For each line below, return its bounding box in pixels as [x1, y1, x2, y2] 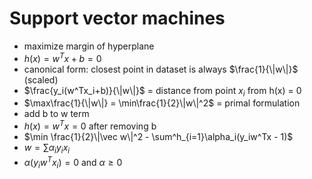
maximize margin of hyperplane [23, 40, 155, 52]
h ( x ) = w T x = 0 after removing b [23, 118, 157, 132]
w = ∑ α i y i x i [23, 142, 71, 156]
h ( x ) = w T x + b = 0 [23, 50, 102, 64]
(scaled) [23, 73, 59, 86]
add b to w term [23, 108, 90, 120]
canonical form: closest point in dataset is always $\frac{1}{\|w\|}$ [23, 63, 299, 75]
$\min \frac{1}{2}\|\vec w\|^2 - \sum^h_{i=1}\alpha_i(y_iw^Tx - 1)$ [23, 131, 294, 143]
